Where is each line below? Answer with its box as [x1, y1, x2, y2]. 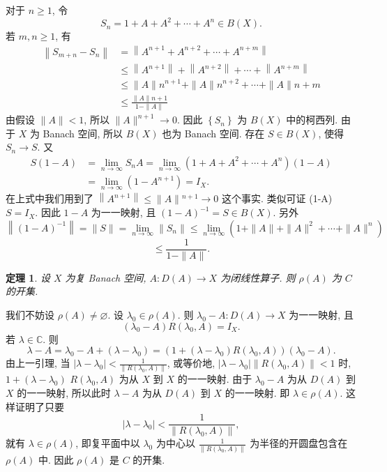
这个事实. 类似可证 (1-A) [221, 191, 333, 206]
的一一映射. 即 [225, 386, 290, 399]
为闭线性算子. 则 [220, 270, 296, 284]
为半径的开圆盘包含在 [250, 436, 348, 450]
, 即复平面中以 [75, 436, 140, 450]
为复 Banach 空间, [65, 270, 146, 284]
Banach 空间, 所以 [43, 125, 123, 140]
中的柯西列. [286, 112, 338, 127]
